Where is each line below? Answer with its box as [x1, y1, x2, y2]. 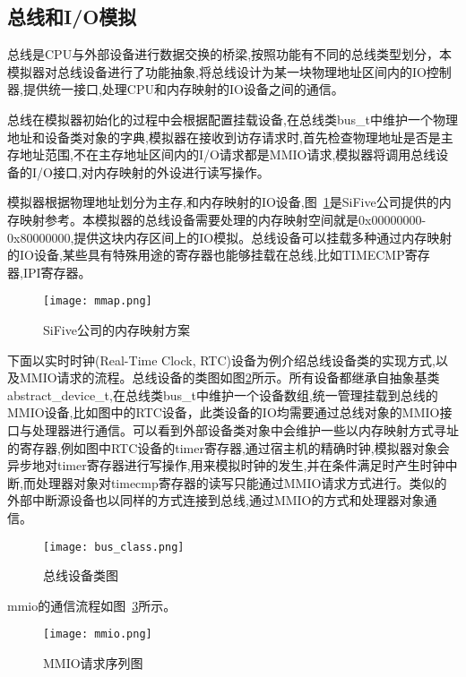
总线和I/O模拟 [7, 3, 137, 30]
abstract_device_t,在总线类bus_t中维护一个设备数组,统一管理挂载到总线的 [7, 385, 438, 404]
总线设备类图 [43, 566, 118, 585]
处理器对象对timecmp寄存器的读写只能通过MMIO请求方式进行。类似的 [35, 473, 447, 492]
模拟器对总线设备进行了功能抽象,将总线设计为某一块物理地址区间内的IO [7, 62, 427, 81]
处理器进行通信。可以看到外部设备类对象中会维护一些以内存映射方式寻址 [31, 420, 459, 439]
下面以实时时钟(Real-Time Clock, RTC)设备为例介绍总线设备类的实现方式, [7, 350, 436, 369]
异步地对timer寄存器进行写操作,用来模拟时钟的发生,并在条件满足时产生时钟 [7, 456, 445, 475]
